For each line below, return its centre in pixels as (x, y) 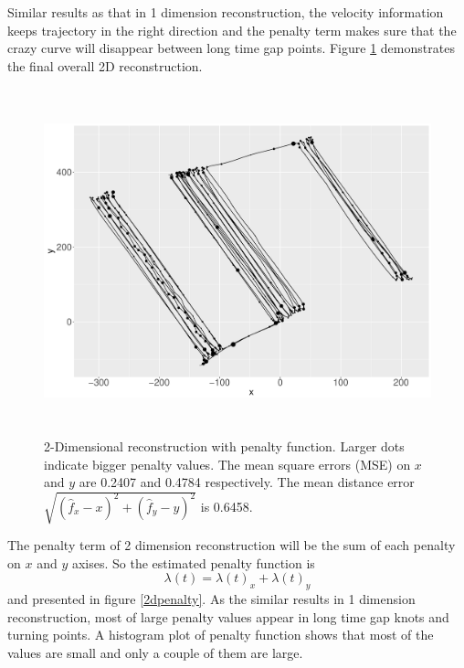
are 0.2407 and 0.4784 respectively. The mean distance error (247, 482)
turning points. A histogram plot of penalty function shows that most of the (221, 635)
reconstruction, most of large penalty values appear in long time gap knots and (228, 616)
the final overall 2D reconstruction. (105, 65)
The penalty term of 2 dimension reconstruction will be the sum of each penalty (232, 545)
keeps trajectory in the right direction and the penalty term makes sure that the (232, 30)
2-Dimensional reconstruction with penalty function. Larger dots (224, 445)
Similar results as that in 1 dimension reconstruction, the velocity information (226, 12)
